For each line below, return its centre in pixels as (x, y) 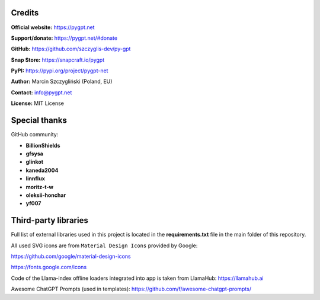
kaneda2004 (42, 170)
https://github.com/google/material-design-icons (71, 256)
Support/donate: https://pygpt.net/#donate (64, 38)
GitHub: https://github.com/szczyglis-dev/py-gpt (71, 49)
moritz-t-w (39, 187)
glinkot (35, 162)
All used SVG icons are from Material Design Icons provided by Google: (104, 245)
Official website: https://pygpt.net (53, 27)
